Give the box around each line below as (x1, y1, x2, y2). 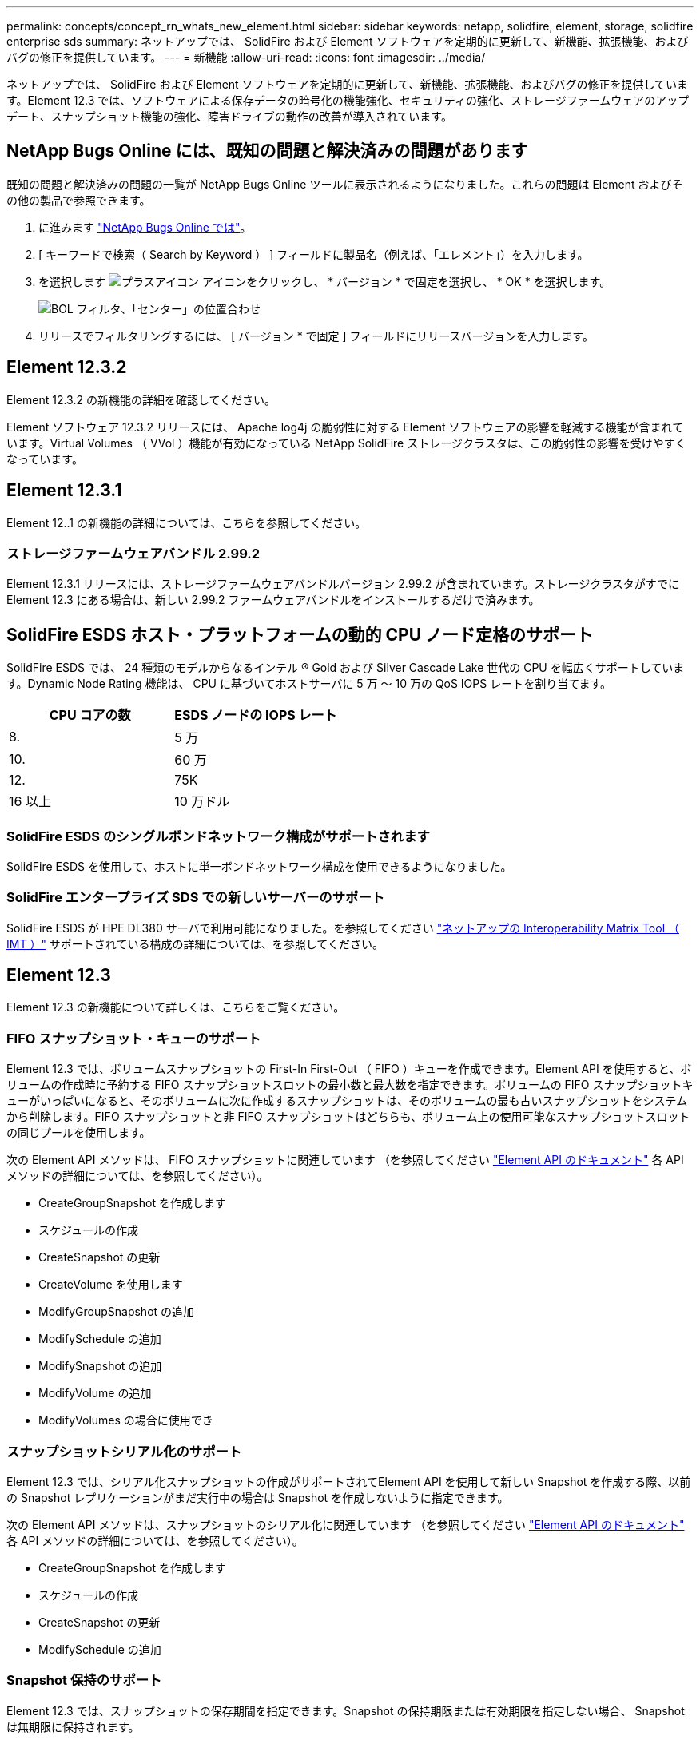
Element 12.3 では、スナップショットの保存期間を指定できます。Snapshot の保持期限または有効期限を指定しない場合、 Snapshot (6, 1703, 685, 1718)
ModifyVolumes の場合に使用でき (38, 1413, 213, 1428)
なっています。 (6, 451, 83, 466)
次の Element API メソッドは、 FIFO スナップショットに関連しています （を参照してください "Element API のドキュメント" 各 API (6, 1153, 684, 1167)
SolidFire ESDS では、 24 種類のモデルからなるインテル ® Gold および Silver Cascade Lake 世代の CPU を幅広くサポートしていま (6, 661, 685, 675)
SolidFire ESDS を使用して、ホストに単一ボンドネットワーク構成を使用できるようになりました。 (6, 859, 512, 873)
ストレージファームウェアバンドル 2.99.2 (6, 545, 261, 562)
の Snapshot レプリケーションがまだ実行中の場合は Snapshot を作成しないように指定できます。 (6, 1490, 509, 1504)
